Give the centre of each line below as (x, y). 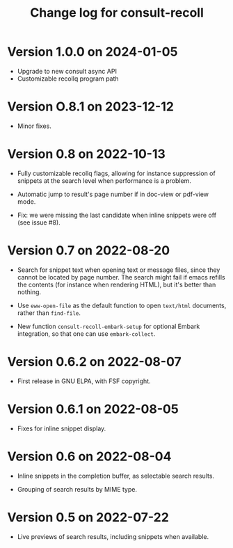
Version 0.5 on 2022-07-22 (88, 517)
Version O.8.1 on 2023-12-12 (90, 107)
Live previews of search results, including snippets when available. (113, 536)
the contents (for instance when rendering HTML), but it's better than (116, 284)
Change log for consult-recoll (117, 13)
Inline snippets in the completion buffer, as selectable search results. (115, 476)
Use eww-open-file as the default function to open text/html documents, (122, 305)
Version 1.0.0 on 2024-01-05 (93, 52)
